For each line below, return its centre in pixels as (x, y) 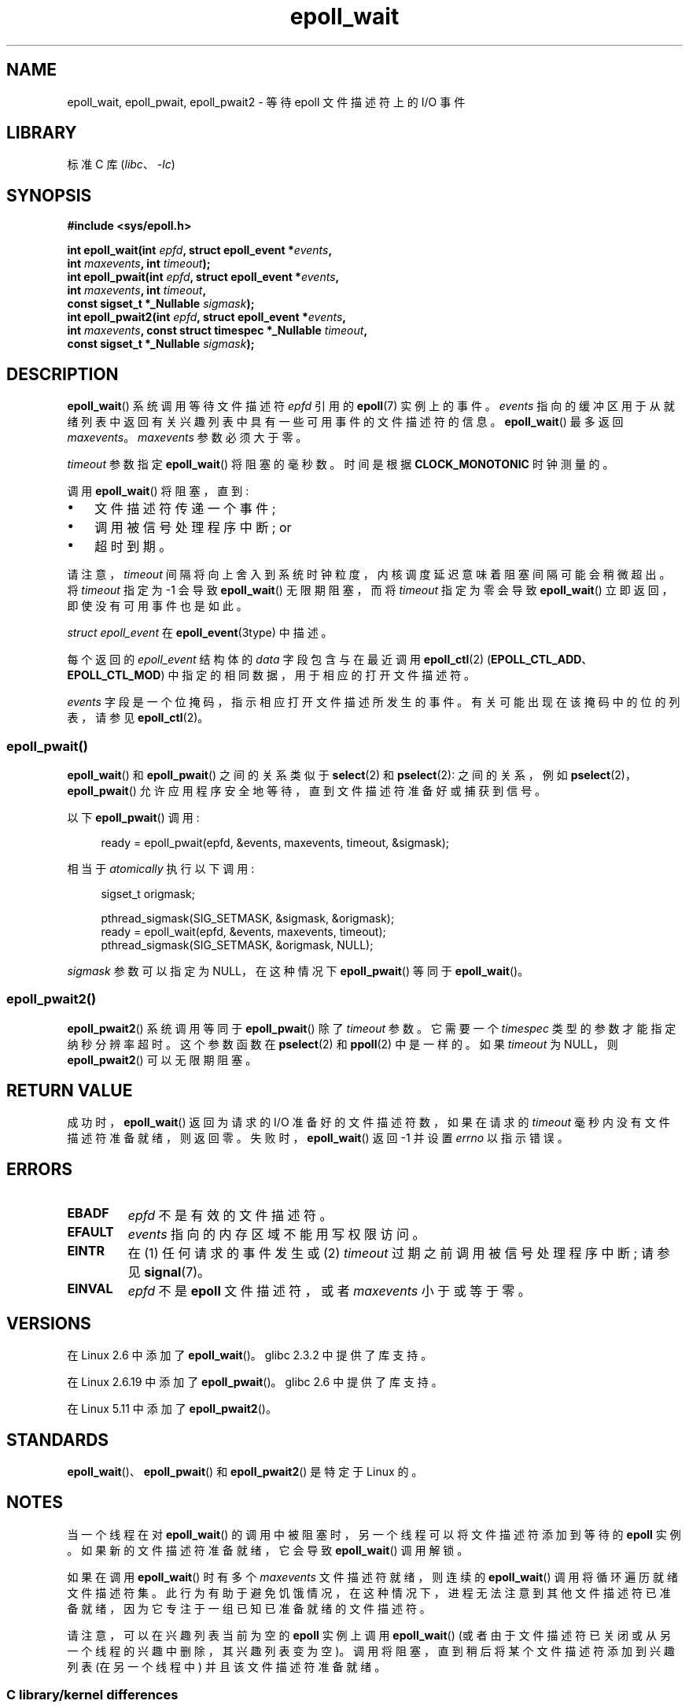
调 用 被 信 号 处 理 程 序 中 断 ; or (193, 528)
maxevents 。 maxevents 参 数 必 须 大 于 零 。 (187, 438)
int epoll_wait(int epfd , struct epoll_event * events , (200, 250)
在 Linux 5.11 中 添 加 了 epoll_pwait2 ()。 (172, 1409)
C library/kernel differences (92, 1695)
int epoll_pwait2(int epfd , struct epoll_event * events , (207, 317)
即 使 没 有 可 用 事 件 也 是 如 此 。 (157, 606)
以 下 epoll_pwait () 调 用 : (133, 817)
